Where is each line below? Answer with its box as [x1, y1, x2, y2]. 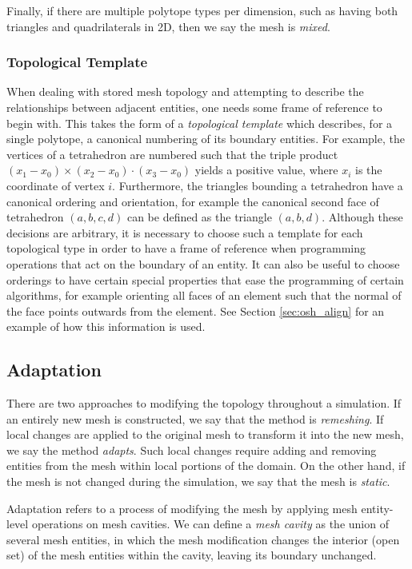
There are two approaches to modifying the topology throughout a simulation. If [6, 395, 402, 412]
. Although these [322, 209, 403, 225]
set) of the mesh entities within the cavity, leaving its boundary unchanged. [6, 547, 377, 563]
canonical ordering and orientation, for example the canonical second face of [6, 193, 379, 209]
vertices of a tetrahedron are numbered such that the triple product [6, 145, 338, 162]
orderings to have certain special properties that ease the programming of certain [6, 271, 404, 288]
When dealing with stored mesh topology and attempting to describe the [6, 83, 364, 100]
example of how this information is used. [6, 318, 206, 335]
